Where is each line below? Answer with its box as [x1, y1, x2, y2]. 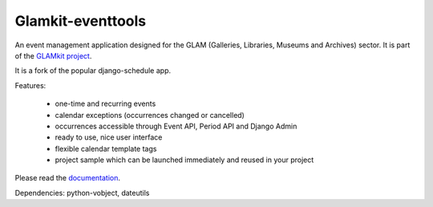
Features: [14, 80, 47, 90]
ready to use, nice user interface [55, 132, 163, 142]
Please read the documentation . [14, 173, 120, 183]
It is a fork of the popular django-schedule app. [14, 66, 172, 75]
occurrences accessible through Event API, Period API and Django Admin [55, 121, 297, 131]
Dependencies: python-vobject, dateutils [14, 188, 150, 197]
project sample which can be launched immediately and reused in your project [55, 155, 314, 164]
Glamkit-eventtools [14, 12, 147, 30]
